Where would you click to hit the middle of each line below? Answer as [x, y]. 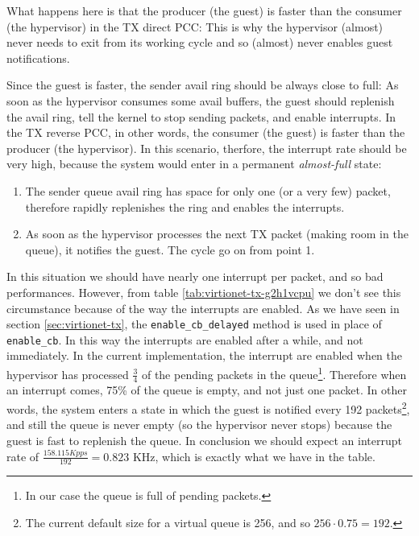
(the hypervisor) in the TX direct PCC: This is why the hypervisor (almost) [195, 26]
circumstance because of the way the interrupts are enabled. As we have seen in [203, 308]
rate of [23, 456]
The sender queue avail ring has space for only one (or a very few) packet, [208, 190]
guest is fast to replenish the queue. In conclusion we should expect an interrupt [204, 440]
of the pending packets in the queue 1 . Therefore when [274, 373]
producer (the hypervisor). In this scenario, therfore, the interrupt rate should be [207, 148]
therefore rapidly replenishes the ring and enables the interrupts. [185, 206]
